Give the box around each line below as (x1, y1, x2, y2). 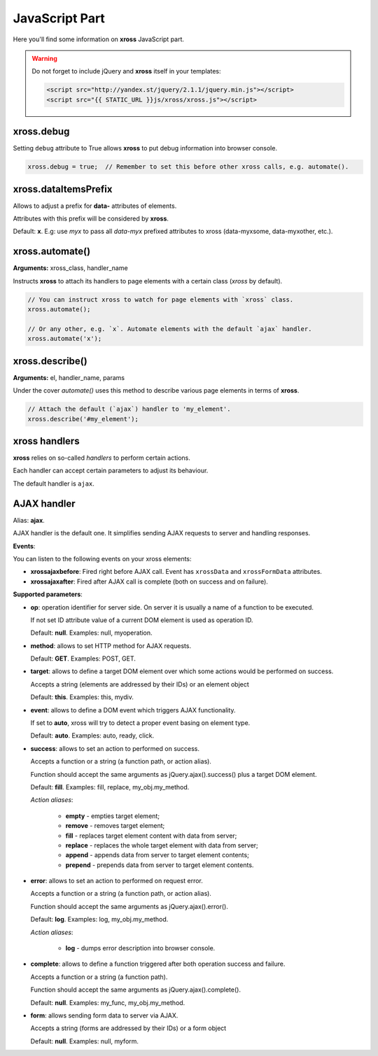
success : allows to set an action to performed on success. (30, 744, 199, 752)
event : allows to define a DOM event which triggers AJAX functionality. (30, 705, 236, 714)
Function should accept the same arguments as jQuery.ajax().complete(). (30, 985, 241, 994)
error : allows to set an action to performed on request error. (30, 877, 203, 885)
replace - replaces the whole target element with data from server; (65, 840, 258, 850)
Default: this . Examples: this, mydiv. (30, 693, 134, 701)
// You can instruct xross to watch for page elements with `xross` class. (27, 295, 294, 304)
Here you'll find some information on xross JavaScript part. (13, 35, 185, 43)
